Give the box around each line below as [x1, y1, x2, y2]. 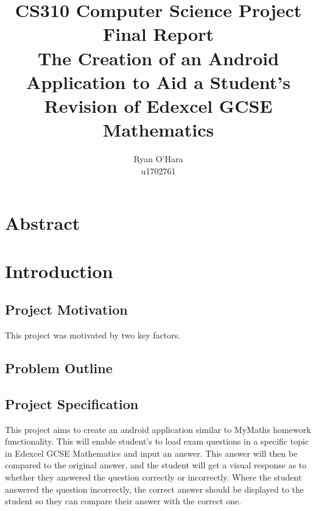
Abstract [5, 210, 80, 235]
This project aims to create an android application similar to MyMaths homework [5, 423, 311, 435]
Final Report [102, 21, 214, 46]
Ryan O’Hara [133, 152, 183, 165]
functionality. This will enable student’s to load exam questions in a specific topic [5, 435, 309, 448]
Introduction [5, 258, 113, 283]
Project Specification [5, 394, 139, 413]
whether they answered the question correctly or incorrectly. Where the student [5, 470, 302, 483]
